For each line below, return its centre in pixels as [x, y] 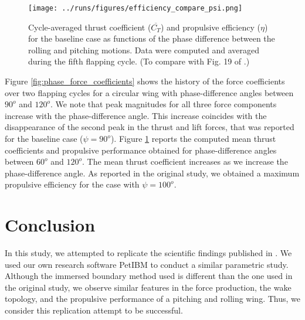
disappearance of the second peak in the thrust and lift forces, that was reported [150, 127]
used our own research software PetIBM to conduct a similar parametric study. [147, 264]
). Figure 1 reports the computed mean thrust [193, 138]
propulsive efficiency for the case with [72, 184]
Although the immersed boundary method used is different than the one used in [149, 276]
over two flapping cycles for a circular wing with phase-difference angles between [149, 92]
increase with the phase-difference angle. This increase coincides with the [136, 115]
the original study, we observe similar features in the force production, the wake [148, 287]
